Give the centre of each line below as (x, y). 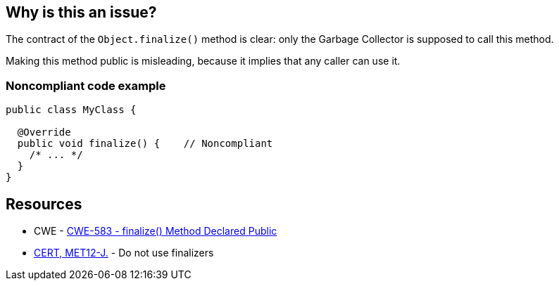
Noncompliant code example (86, 85)
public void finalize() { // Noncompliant (145, 144)
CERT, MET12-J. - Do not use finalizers (124, 253)
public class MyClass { (71, 110)
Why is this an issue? (81, 12)
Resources (44, 204)
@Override (44, 132)
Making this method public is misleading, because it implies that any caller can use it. (203, 61)
